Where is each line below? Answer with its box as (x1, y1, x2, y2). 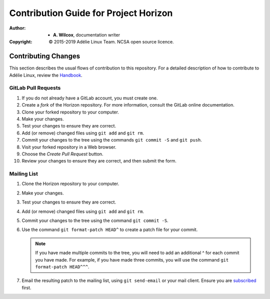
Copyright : (9, 39, 32, 45)
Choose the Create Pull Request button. (21, 150, 103, 157)
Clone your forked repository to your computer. (21, 109, 119, 115)
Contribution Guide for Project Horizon (9, 7, 173, 18)
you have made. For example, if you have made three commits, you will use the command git (35, 256, 229, 262)
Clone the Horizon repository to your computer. (21, 180, 119, 187)
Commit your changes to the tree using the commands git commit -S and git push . (21, 137, 202, 143)
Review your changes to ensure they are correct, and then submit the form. (21, 158, 177, 164)
